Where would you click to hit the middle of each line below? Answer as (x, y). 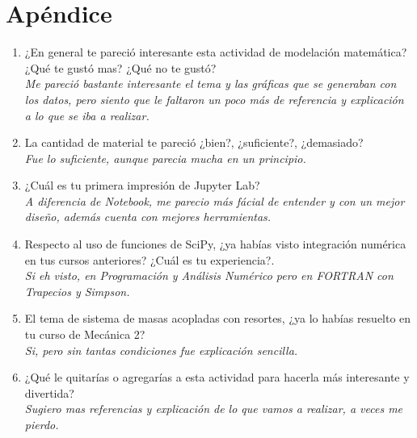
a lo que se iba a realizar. (87, 115)
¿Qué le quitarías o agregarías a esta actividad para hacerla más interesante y (217, 377)
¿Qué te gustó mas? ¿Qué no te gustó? (120, 67)
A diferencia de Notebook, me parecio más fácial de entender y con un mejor (215, 200)
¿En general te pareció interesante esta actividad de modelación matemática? (216, 52)
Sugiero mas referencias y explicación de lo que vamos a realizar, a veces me (214, 409)
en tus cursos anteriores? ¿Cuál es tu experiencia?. (150, 259)
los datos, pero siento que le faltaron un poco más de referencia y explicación (214, 99)
